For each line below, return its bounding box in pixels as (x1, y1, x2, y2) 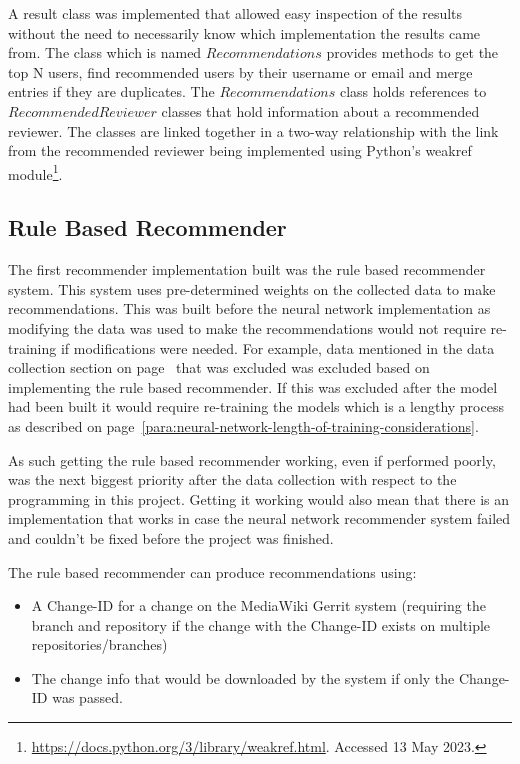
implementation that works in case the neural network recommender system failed (8, 508, 511, 529)
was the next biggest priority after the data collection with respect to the (8, 469, 457, 490)
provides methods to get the (326, 42, 499, 63)
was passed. (52, 687, 123, 708)
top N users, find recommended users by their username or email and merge (8, 61, 473, 82)
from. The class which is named (8, 42, 202, 63)
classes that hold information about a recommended (161, 100, 480, 121)
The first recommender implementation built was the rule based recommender (8, 259, 486, 280)
